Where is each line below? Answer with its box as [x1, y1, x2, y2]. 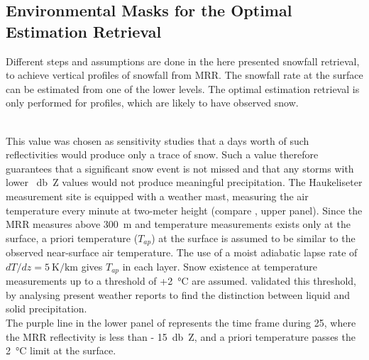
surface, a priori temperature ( [6, 230, 138, 245]
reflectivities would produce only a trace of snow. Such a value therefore [6, 147, 319, 162]
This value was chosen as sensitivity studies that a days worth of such [6, 133, 309, 148]
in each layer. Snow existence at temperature [122, 258, 318, 273]
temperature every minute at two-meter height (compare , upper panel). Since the [6, 202, 363, 217]
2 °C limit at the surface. [6, 343, 116, 358]
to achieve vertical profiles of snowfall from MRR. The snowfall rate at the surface [6, 67, 363, 82]
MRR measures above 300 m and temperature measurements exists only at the [6, 217, 351, 231]
